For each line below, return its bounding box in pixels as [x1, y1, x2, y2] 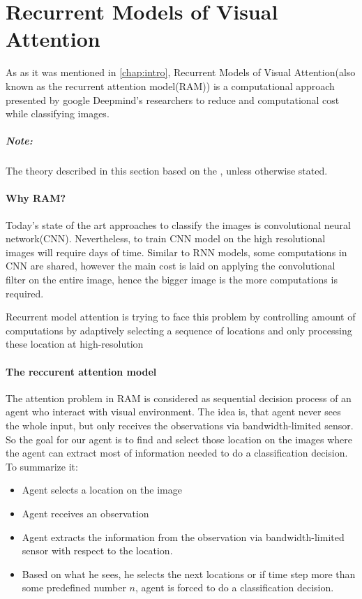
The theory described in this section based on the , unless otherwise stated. [6, 163, 328, 178]
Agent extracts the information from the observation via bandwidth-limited [22, 529, 345, 544]
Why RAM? [6, 191, 66, 205]
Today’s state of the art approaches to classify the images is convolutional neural [6, 217, 351, 232]
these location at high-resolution [6, 337, 144, 351]
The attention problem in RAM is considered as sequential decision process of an [6, 390, 352, 405]
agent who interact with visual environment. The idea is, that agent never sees [6, 404, 341, 419]
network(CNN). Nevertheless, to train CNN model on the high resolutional [6, 231, 326, 246]
